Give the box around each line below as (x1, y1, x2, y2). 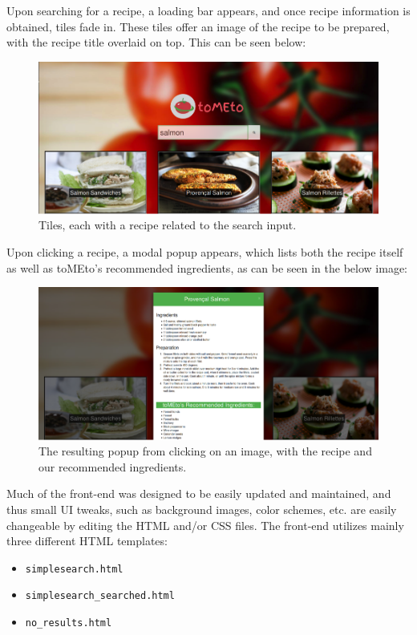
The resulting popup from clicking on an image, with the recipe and (38, 443, 372, 459)
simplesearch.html (25, 563, 123, 575)
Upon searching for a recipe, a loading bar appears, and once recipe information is (6, 2, 411, 18)
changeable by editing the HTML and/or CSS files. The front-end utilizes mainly (6, 516, 404, 533)
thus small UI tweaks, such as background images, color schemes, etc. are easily (6, 501, 397, 518)
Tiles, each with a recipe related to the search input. (38, 216, 297, 233)
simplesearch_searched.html (25, 590, 175, 602)
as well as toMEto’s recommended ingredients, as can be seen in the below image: (6, 259, 407, 276)
